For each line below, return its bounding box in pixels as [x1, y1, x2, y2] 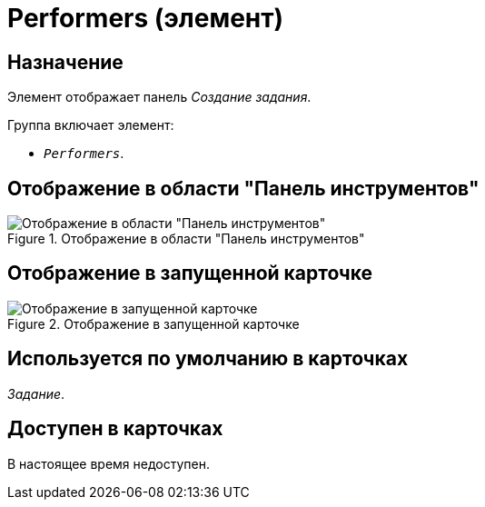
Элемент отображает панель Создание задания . [7, 89, 312, 105]
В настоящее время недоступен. [7, 455, 210, 472]
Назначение [7, 50, 124, 74]
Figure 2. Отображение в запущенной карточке [7, 315, 300, 332]
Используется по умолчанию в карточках [7, 347, 409, 371]
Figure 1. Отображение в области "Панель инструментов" [7, 231, 365, 247]
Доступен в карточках [7, 417, 223, 441]
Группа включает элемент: [7, 117, 174, 134]
